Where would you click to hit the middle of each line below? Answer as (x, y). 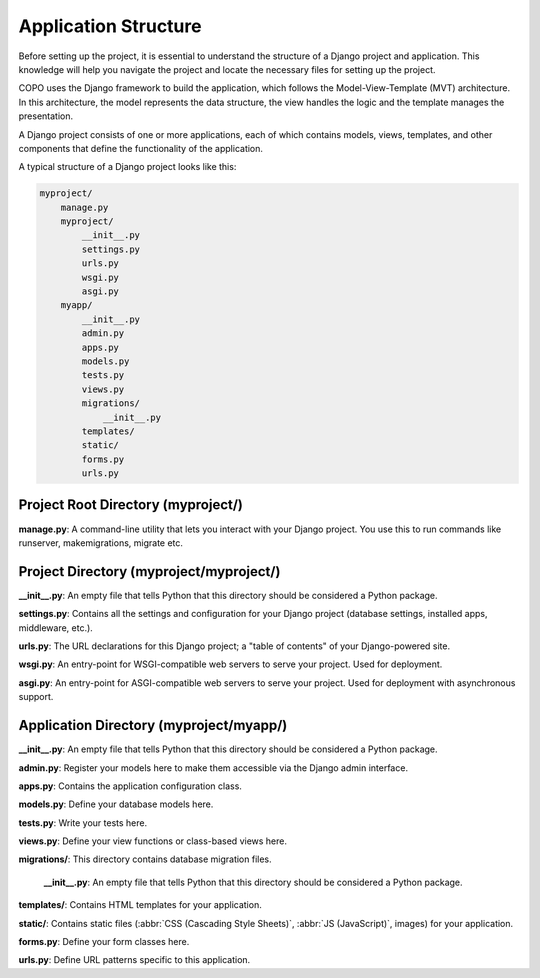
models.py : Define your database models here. (116, 804)
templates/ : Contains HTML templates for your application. (140, 905)
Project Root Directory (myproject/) (131, 505)
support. (36, 697)
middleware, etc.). (56, 627)
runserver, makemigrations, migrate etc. (101, 542)
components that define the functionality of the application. (141, 148)
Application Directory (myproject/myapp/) (153, 725)
